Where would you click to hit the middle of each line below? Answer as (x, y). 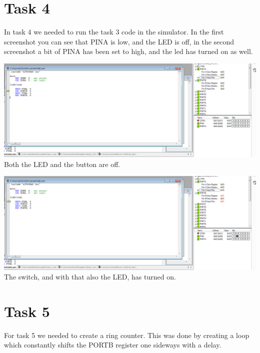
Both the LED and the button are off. (62, 164)
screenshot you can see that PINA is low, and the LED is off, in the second (119, 41)
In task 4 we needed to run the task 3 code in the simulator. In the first (114, 32)
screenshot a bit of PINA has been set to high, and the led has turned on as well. (128, 51)
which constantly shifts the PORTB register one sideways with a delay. (113, 345)
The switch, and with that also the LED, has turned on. (90, 277)
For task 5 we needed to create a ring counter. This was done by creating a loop (127, 335)
